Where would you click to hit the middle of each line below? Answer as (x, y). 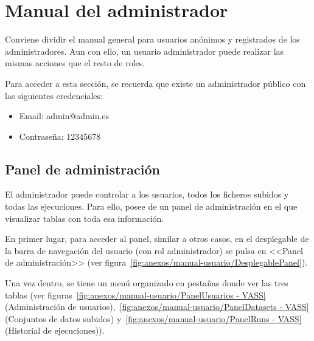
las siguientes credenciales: (54, 95)
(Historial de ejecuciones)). (55, 330)
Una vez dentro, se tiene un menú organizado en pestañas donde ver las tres (147, 283)
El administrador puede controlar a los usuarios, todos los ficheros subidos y (147, 194)
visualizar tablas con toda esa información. (85, 218)
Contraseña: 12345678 (60, 136)
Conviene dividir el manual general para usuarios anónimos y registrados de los (152, 39)
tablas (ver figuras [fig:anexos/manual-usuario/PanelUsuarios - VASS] (135, 294)
